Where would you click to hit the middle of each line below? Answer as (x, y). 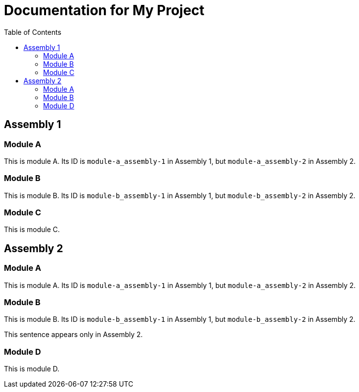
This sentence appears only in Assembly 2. (73, 335)
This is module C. (32, 230)
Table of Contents (33, 32)
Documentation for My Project (104, 10)
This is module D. (32, 369)
